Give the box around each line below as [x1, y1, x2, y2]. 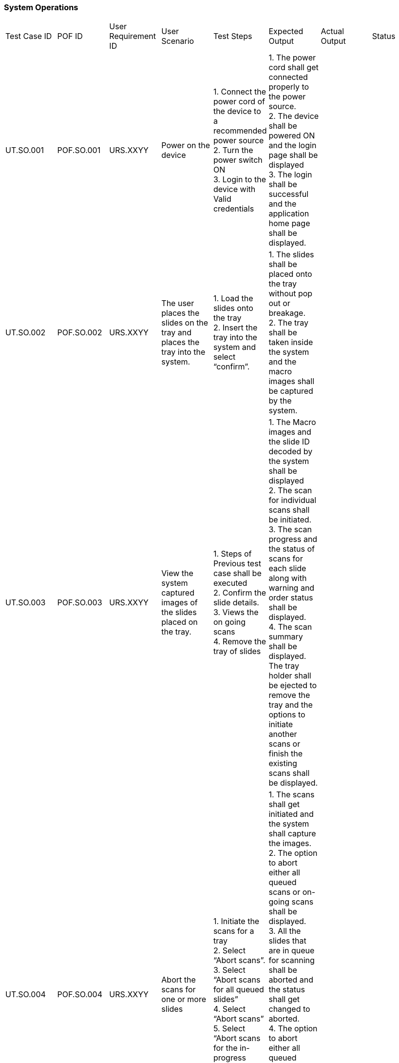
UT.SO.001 [5, 145, 44, 155]
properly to [268, 82, 309, 92]
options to [268, 710, 305, 720]
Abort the [161, 975, 196, 985]
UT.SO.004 [5, 989, 46, 1000]
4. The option [268, 1024, 318, 1034]
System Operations [4, 2, 78, 12]
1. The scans [268, 790, 315, 800]
